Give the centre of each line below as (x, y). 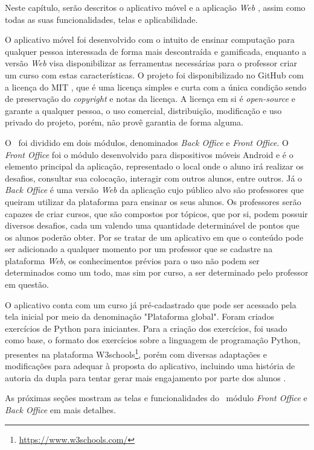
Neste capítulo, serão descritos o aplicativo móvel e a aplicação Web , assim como (155, 7)
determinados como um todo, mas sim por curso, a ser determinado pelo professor (157, 272)
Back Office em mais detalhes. (60, 410)
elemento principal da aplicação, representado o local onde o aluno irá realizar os (154, 166)
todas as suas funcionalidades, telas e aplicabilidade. (101, 19)
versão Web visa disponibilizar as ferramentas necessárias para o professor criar (151, 63)
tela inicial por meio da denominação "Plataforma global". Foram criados (139, 316)
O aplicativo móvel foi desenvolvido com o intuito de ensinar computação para (150, 40)
